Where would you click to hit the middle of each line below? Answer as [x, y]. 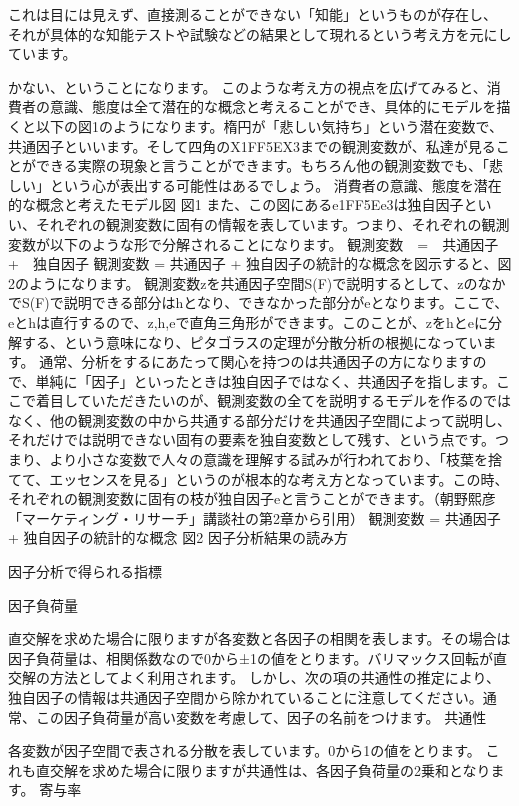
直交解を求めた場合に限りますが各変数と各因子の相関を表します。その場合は [259, 638]
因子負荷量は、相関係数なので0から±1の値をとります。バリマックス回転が [251, 657]
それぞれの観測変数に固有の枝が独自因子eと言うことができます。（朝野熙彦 [252, 498]
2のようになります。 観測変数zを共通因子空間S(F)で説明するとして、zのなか [257, 282]
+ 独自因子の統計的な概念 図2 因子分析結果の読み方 [178, 537]
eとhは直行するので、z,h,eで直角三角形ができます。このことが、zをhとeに [248, 321]
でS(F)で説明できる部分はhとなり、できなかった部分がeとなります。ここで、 [258, 302]
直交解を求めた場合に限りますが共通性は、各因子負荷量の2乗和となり [263, 769]
